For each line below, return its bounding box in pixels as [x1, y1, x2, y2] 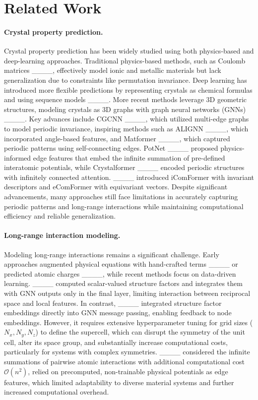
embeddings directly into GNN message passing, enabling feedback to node [4, 307, 232, 318]
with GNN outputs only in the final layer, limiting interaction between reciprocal [4, 288, 251, 298]
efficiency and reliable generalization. [4, 211, 116, 221]
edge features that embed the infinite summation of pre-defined [33, 152, 225, 163]
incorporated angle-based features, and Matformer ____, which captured [4, 133, 230, 143]
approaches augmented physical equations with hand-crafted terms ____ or [4, 259, 238, 269]
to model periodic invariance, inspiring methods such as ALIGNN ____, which [4, 123, 249, 133]
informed [4, 152, 31, 163]
